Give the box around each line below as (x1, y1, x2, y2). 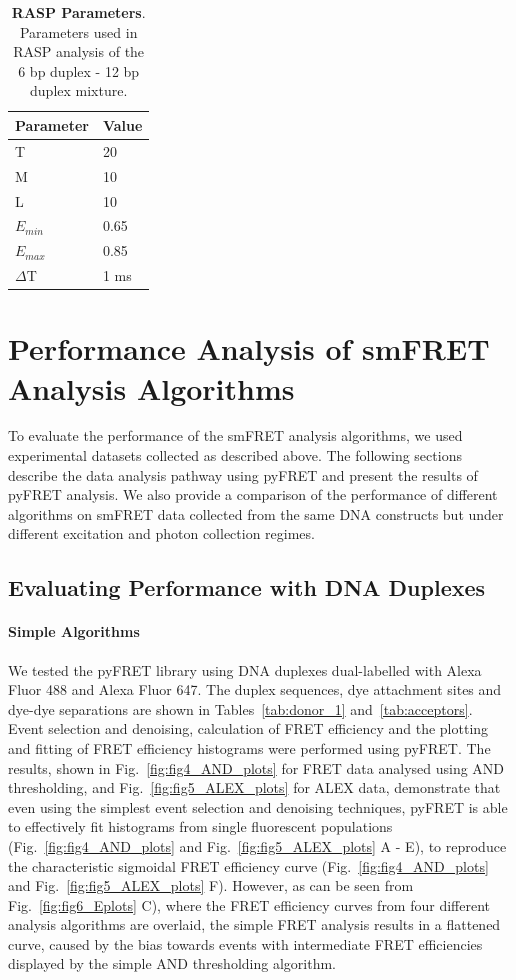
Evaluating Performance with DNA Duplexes (8, 572, 486, 603)
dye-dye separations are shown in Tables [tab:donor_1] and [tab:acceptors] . (8, 698, 473, 719)
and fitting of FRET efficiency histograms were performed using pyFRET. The (8, 737, 491, 758)
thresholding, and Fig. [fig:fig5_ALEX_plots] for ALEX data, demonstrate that (8, 777, 501, 798)
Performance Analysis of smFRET (8, 328, 490, 369)
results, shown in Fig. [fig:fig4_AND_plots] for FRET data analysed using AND (8, 757, 505, 778)
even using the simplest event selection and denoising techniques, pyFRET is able (8, 796, 508, 817)
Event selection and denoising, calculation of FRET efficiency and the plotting (8, 718, 489, 739)
